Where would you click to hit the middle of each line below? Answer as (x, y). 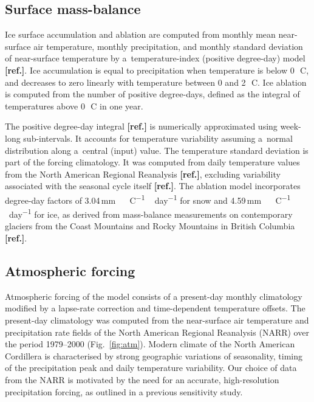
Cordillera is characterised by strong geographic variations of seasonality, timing (154, 355)
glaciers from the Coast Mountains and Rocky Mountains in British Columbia (150, 226)
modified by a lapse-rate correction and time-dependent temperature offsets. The (155, 308)
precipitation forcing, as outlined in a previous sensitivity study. (124, 391)
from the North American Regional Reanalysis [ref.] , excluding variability (143, 174)
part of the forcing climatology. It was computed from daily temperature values (152, 162)
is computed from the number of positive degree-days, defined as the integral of (152, 94)
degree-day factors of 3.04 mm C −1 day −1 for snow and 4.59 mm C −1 (148, 199)
